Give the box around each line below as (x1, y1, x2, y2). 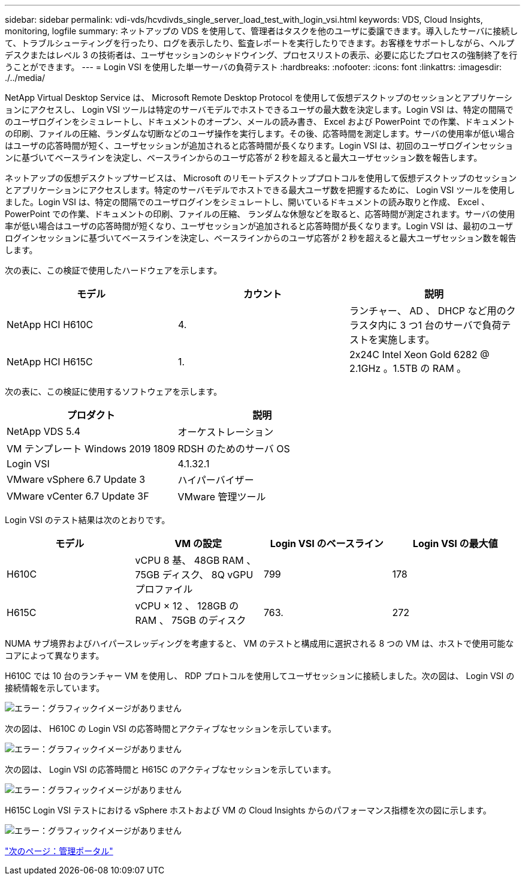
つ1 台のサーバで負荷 (408, 319, 502, 331)
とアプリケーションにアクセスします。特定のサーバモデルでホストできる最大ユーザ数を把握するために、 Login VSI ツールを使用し (5, 185, 515, 195)
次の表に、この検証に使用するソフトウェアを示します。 (5, 386, 222, 397)
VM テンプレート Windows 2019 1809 (7, 443, 176, 455)
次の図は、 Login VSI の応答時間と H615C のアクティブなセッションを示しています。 (5, 764, 336, 774)
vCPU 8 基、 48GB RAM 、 (135, 554, 257, 566)
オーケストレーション (177, 426, 274, 438)
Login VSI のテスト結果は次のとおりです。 (5, 515, 170, 525)
